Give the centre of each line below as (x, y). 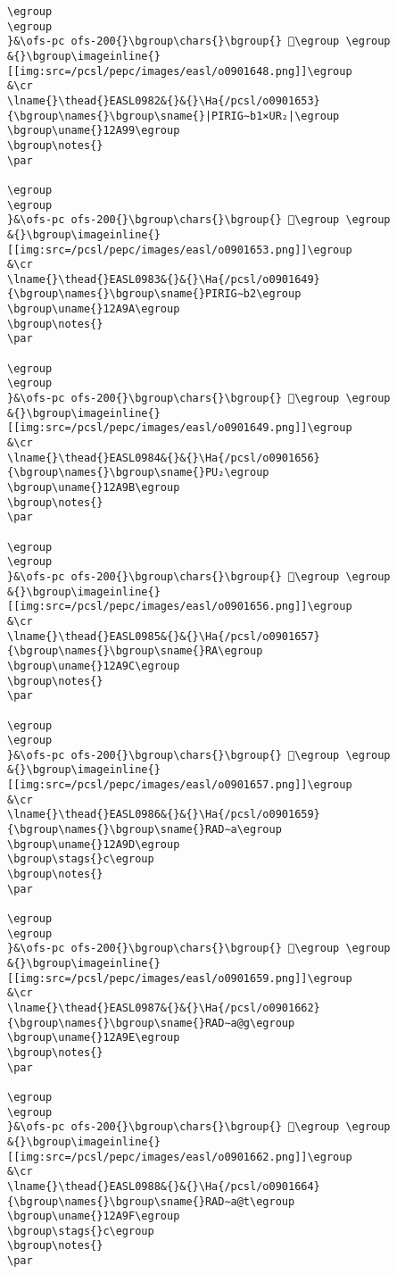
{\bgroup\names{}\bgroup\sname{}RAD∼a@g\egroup (151, 1023)
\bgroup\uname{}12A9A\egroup (94, 309)
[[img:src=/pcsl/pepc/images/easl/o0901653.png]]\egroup (180, 250)
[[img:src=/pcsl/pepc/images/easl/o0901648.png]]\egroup (180, 71)
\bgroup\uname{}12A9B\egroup (94, 487)
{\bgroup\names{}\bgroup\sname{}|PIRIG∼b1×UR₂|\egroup (174, 116)
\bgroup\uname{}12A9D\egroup (94, 844)
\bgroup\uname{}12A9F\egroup (94, 1216)
